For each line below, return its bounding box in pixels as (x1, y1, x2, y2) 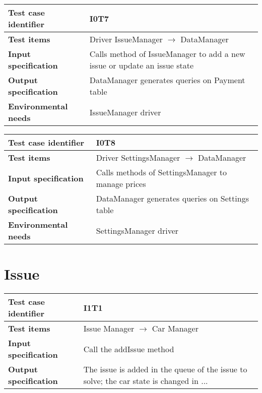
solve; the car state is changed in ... (83, 375, 208, 387)
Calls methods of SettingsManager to (96, 166, 227, 178)
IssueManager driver (89, 106, 161, 118)
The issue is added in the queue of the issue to (83, 363, 247, 375)
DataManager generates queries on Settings (96, 192, 249, 204)
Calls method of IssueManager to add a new (89, 48, 245, 59)
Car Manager (152, 322, 199, 335)
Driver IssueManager (89, 33, 163, 45)
